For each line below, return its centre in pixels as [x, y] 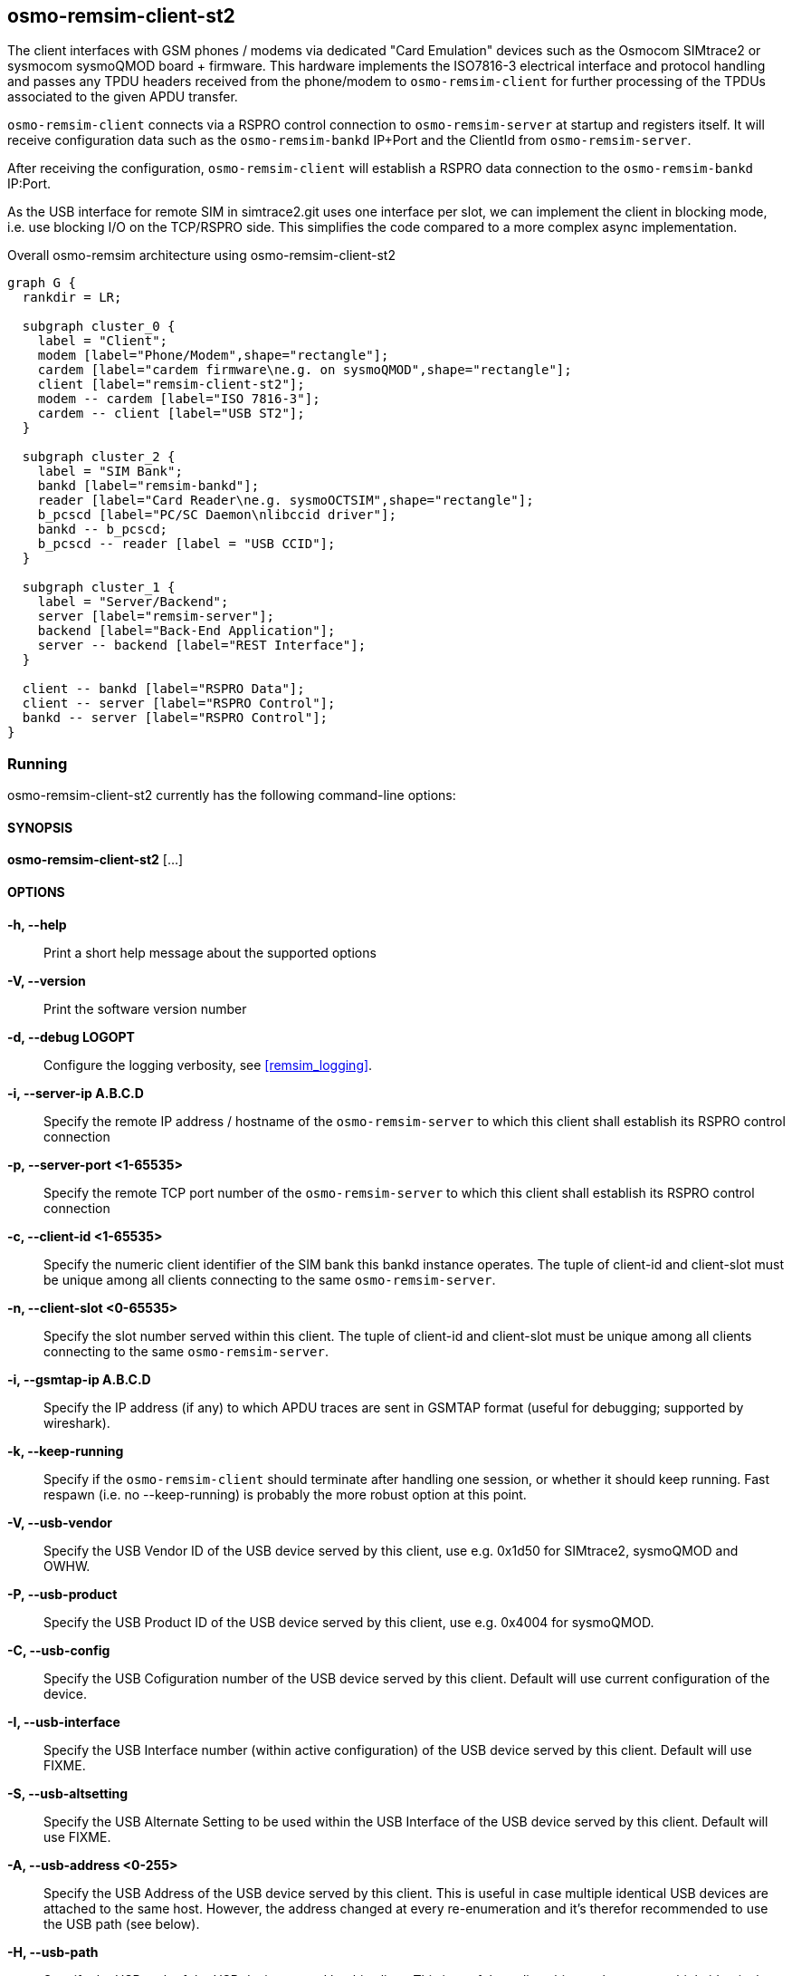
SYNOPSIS [40, 827]
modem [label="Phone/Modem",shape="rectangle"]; [213, 356]
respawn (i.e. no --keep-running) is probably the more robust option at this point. [285, 1494]
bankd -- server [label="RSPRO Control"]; [175, 718]
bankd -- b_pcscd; [103, 530]
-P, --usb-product [62, 1594]
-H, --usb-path [53, 1952]
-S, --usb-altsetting [68, 1793]
